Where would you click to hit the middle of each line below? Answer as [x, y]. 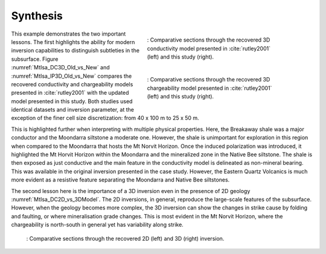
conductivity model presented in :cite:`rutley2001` [209, 48]
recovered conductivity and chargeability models [72, 84]
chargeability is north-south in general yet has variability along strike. [97, 225]
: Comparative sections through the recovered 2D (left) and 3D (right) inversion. [125, 238]
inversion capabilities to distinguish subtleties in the [75, 51]
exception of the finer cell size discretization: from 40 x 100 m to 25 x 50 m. [105, 118]
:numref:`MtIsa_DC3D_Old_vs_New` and [60, 68]
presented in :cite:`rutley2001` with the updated [70, 93]
